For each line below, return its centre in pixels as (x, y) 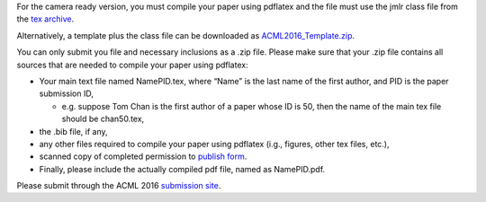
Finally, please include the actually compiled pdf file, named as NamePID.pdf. (182, 169)
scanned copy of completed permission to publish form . (143, 156)
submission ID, (66, 93)
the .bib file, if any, (73, 131)
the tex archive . (45, 19)
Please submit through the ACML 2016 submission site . (119, 186)
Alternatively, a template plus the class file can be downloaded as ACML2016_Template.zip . (186, 35)
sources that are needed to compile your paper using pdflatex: (132, 65)
